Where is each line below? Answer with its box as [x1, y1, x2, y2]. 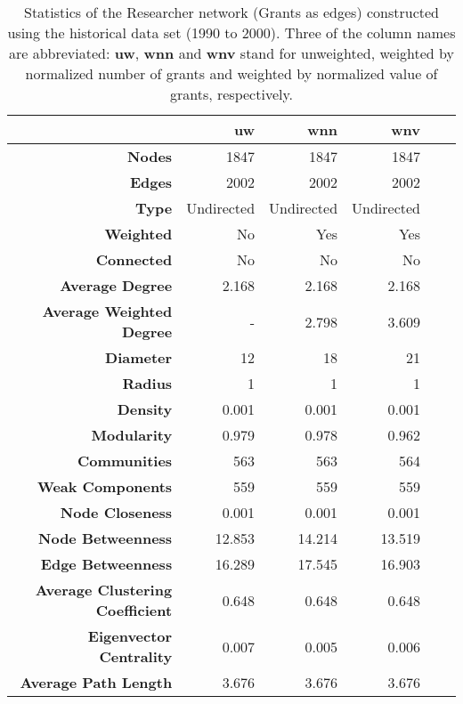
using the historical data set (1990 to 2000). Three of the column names [7, 22, 456, 43]
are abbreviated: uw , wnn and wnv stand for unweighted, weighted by [9, 43, 454, 63]
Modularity [91, 425, 173, 445]
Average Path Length [20, 672, 173, 692]
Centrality [99, 646, 173, 667]
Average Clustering [35, 579, 173, 600]
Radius [122, 373, 173, 393]
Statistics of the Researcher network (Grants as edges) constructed [23, 2, 439, 22]
